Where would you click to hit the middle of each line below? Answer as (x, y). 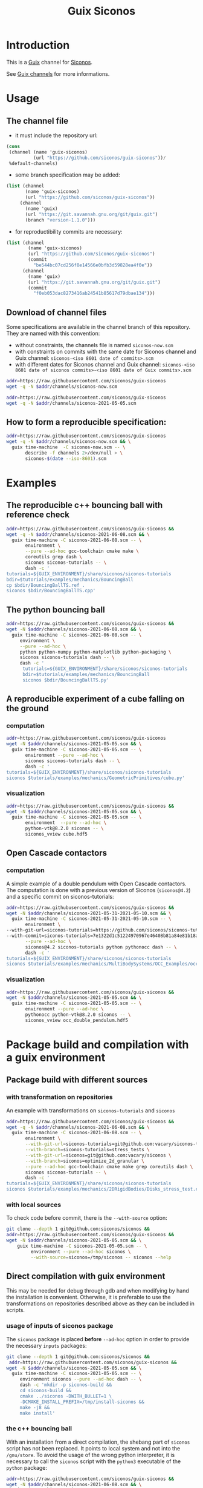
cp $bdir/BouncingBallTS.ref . (46, 585)
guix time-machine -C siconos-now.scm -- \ (69, 447)
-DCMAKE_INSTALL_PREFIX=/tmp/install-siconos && (82, 1402)
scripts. (16, 1310)
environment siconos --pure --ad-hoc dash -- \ (81, 1379)
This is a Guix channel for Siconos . (49, 62)
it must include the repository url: (56, 135)
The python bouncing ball (56, 610)
